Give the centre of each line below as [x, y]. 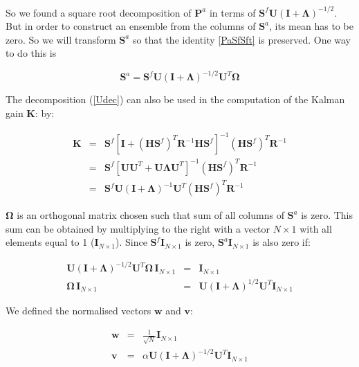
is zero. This [327, 215]
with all [316, 228]
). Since [131, 242]
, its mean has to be [311, 26]
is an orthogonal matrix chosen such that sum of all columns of [150, 215]
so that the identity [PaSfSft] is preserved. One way [242, 39]
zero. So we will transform [61, 39]
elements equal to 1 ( [50, 242]
